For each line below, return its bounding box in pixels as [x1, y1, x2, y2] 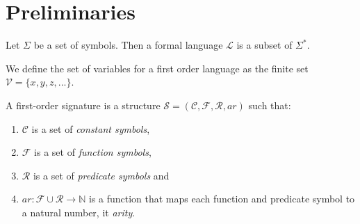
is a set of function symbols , [34, 145, 152, 159]
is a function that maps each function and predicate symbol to [88, 191, 355, 206]
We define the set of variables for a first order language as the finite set [6, 61, 309, 75]
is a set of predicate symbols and [33, 168, 170, 182]
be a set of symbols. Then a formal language [33, 38, 223, 52]
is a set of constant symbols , [31, 121, 150, 136]
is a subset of [236, 38, 293, 52]
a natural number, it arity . [22, 205, 136, 219]
